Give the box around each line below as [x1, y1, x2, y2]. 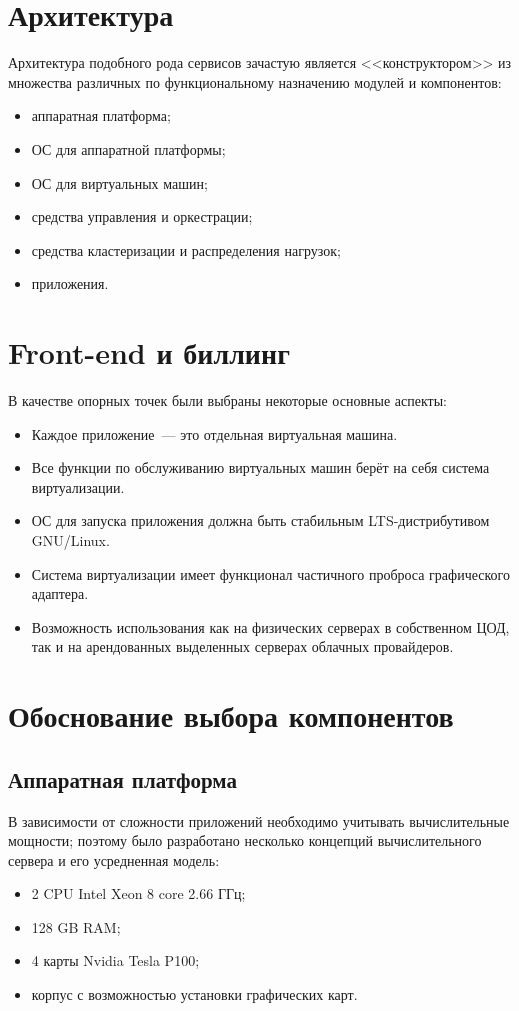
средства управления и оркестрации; [31, 206, 253, 227]
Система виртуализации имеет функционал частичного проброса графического [31, 563, 510, 584]
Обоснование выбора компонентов [8, 695, 454, 736]
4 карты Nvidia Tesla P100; [31, 950, 200, 971]
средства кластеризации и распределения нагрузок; [31, 239, 341, 260]
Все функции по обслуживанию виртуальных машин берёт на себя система [31, 457, 490, 478]
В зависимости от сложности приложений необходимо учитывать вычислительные [8, 810, 510, 831]
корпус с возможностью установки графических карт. [31, 984, 358, 1005]
